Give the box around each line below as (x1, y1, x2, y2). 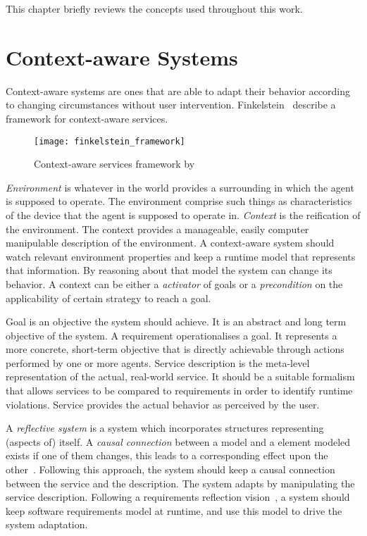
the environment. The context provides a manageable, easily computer (6, 221, 309, 236)
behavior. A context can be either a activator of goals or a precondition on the (6, 276, 343, 291)
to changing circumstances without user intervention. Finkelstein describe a (6, 97, 336, 112)
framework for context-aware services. (6, 111, 168, 125)
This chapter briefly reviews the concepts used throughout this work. (6, 1, 303, 15)
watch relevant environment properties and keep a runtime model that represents (6, 249, 356, 263)
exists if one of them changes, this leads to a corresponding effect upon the (6, 448, 328, 463)
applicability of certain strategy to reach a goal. (6, 290, 211, 305)
